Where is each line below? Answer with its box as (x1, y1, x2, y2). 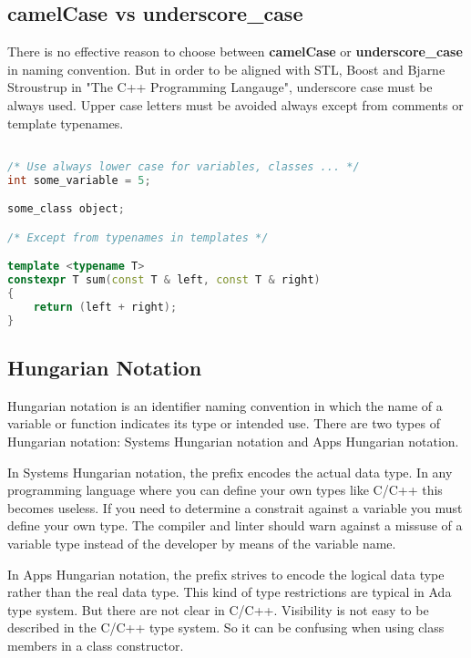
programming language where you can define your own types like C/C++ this (7, 480, 443, 499)
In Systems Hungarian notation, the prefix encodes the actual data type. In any (7, 462, 453, 481)
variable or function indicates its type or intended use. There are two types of (7, 414, 440, 433)
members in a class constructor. (7, 636, 184, 654)
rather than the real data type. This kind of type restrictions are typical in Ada (7, 582, 452, 601)
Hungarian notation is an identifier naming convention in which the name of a (7, 396, 443, 415)
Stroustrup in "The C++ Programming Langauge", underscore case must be (7, 77, 433, 97)
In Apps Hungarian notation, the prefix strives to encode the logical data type (7, 564, 445, 583)
